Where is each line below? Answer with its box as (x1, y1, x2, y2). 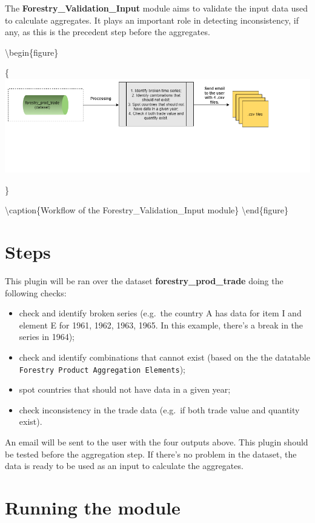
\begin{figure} (5, 45, 59, 58)
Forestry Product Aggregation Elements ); (19, 362, 186, 375)
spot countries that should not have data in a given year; (19, 383, 231, 396)
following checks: (5, 286, 67, 299)
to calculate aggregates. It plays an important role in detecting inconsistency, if (5, 13, 299, 26)
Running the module (5, 495, 181, 519)
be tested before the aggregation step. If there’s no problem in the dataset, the (5, 447, 297, 460)
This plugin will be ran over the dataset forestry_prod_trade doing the (5, 274, 283, 287)
